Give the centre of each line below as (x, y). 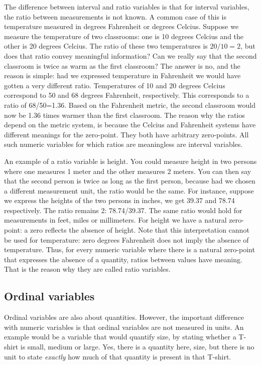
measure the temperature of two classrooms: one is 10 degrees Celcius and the (124, 36)
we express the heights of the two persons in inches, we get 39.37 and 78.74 (119, 200)
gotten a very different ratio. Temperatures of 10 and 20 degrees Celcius (115, 85)
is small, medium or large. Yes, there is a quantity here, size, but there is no (137, 347)
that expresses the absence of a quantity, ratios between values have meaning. (123, 259)
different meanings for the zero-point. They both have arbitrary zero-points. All (126, 134)
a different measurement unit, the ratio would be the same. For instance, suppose (129, 190)
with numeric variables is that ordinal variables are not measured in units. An (124, 327)
